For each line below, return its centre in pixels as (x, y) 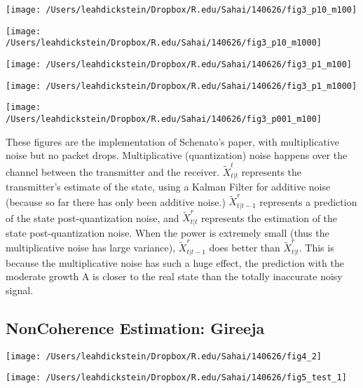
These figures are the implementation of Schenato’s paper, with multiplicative (172, 141)
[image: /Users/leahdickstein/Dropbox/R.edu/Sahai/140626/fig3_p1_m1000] (181, 86)
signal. (19, 290)
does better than (245, 248)
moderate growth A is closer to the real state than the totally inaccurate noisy (174, 276)
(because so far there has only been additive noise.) (116, 201)
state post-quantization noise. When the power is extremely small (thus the (167, 232)
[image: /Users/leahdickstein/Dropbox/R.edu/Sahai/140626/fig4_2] (164, 356)
